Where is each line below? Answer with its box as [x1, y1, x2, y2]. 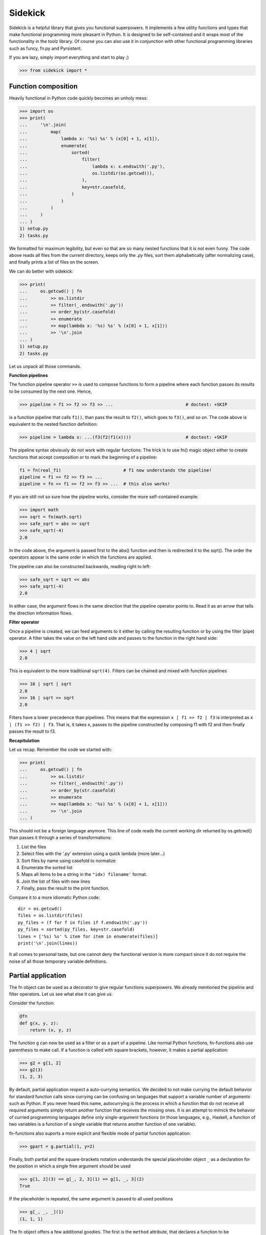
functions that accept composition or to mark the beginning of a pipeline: [9, 454, 158, 460]
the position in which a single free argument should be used [9, 1163, 131, 1169]
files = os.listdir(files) [18, 913, 83, 918]
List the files [21, 844, 46, 850]
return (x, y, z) [30, 1028, 72, 1033]
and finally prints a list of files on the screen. [9, 259, 100, 265]
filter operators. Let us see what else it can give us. [9, 991, 113, 997]
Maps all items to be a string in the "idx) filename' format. [21, 871, 147, 877]
